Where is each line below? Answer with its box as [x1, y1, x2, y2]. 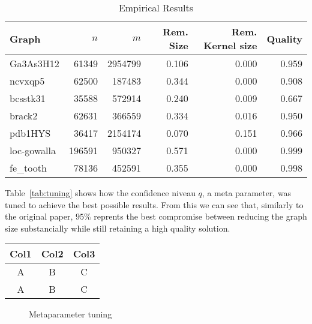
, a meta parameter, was [202, 187, 292, 199]
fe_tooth [10, 161, 47, 175]
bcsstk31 [10, 91, 46, 105]
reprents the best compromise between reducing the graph [94, 210, 307, 223]
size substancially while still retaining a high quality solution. [5, 221, 230, 234]
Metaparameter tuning [29, 308, 112, 320]
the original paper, [5, 210, 73, 223]
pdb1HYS [10, 126, 51, 140]
